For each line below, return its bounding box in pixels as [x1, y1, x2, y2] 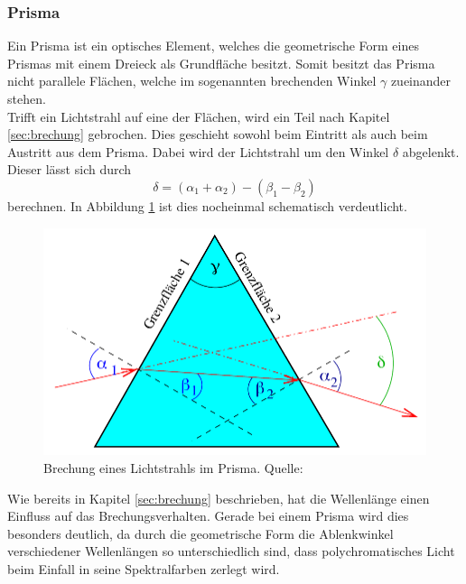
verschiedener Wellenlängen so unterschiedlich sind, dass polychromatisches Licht [7, 542, 455, 561]
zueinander [390, 71, 452, 90]
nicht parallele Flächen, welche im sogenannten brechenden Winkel [7, 71, 377, 90]
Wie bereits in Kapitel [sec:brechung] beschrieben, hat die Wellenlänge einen [7, 488, 430, 507]
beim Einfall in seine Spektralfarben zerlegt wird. [7, 559, 280, 578]
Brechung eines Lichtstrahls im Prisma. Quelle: [43, 458, 303, 477]
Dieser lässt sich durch [7, 160, 132, 179]
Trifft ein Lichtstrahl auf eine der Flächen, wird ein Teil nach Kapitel [7, 107, 390, 125]
